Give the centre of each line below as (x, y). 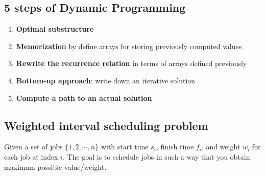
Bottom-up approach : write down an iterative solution (106, 80)
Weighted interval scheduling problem (106, 125)
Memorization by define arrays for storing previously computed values (129, 46)
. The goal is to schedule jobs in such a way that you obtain (156, 156)
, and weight (221, 147)
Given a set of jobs (33, 147)
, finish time (175, 147)
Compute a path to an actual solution (84, 97)
